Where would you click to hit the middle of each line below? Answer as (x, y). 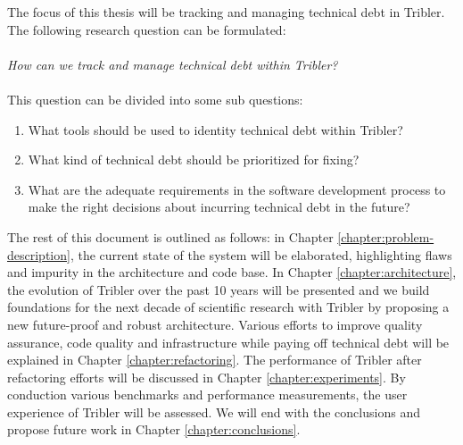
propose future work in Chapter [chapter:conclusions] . (154, 429)
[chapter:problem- (386, 236)
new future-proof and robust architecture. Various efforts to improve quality (215, 324)
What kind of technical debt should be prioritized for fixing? (194, 160)
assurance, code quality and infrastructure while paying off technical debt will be (228, 342)
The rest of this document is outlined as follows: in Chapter (170, 236)
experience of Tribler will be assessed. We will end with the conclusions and (214, 411)
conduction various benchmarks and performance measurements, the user (207, 395)
